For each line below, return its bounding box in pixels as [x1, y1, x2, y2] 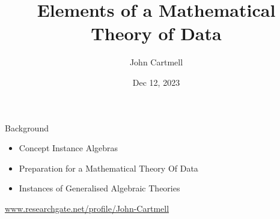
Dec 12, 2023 [132, 76, 180, 88]
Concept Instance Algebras [19, 142, 118, 154]
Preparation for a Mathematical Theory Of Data [19, 161, 198, 174]
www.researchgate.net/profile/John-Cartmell [5, 202, 169, 214]
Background [5, 121, 49, 134]
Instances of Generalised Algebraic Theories [19, 182, 180, 194]
